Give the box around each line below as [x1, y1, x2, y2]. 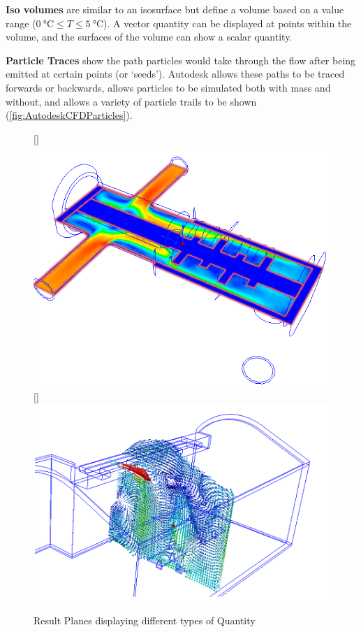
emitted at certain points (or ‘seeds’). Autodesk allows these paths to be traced [6, 66, 345, 81]
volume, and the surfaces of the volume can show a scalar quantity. [6, 29, 293, 44]
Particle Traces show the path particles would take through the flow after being [6, 52, 356, 67]
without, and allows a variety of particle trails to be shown [6, 94, 257, 108]
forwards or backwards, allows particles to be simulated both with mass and [6, 80, 331, 94]
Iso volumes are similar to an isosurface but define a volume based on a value [6, 2, 344, 16]
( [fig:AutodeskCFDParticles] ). [6, 108, 133, 122]
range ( [6, 15, 36, 30]
